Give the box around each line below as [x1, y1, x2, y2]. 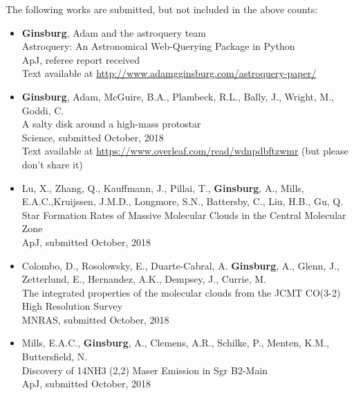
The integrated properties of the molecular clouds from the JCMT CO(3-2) [21, 285, 341, 299]
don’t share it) [21, 157, 83, 171]
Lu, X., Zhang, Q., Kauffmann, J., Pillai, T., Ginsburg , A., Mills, [21, 180, 304, 195]
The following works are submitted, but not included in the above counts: [6, 2, 318, 16]
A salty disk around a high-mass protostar [21, 116, 201, 131]
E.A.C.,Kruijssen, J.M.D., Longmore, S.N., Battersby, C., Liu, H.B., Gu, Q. [21, 194, 344, 209]
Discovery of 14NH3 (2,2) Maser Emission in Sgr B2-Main [21, 362, 268, 377]
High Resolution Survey [21, 299, 122, 313]
